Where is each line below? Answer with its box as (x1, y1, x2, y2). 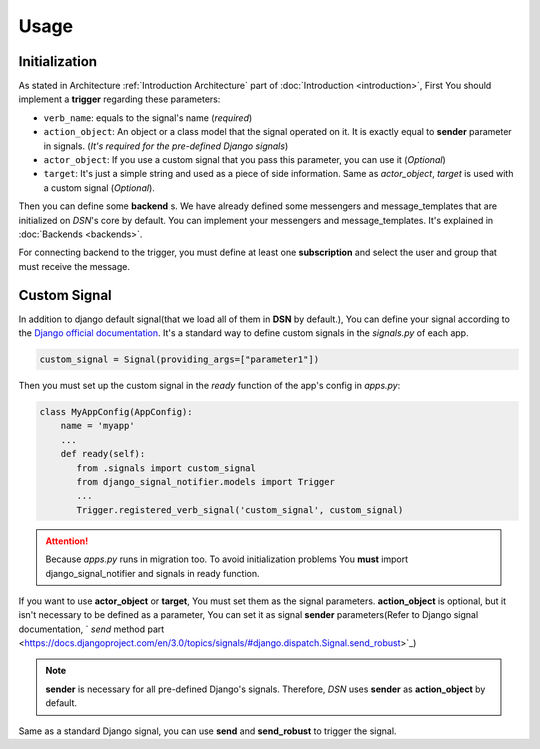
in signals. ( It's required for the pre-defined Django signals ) (43, 140, 289, 152)
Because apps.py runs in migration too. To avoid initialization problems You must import (45, 553, 409, 565)
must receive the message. (18, 260, 130, 272)
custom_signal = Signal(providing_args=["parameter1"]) (39, 354, 320, 365)
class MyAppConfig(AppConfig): (39, 406, 194, 417)
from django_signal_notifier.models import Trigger (76, 476, 335, 487)
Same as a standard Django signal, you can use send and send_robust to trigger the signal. (18, 725, 397, 737)
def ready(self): (60, 448, 146, 460)
